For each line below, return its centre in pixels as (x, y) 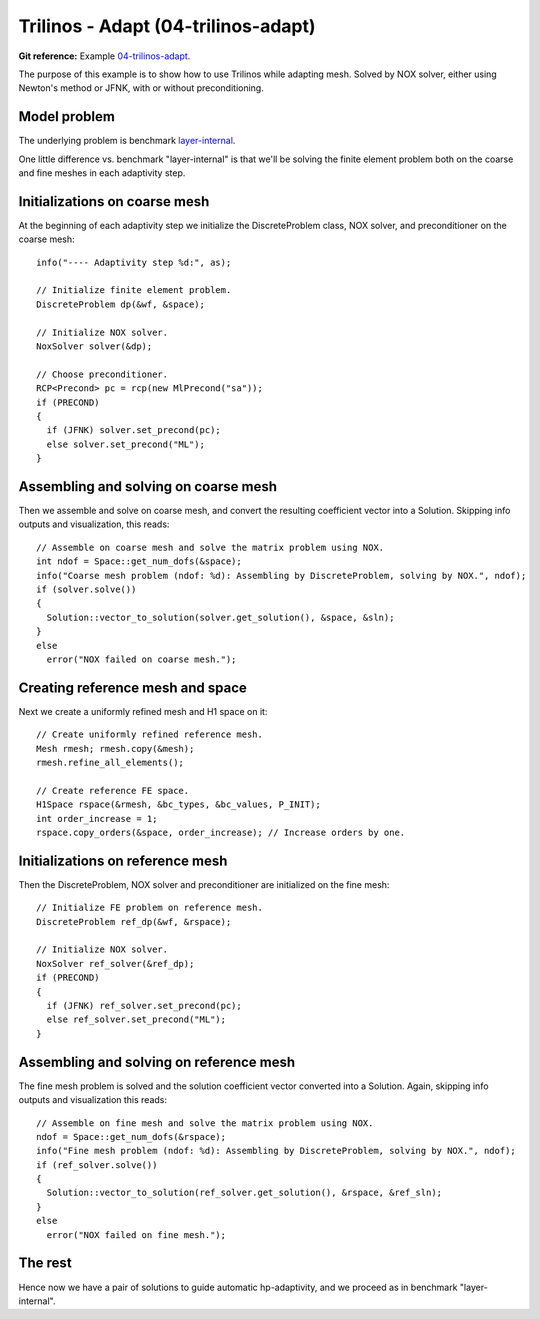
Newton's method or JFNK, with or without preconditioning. (141, 88)
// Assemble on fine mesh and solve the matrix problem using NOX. (205, 1123)
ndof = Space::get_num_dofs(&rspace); (131, 1136)
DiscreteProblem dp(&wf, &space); (120, 304)
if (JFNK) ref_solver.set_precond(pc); (144, 1006)
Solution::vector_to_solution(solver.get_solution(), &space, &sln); (220, 617)
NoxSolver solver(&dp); (94, 346)
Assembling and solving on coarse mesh (148, 486)
